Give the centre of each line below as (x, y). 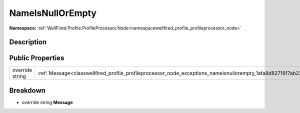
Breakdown (27, 90)
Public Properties (37, 58)
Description (28, 42)
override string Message (47, 102)
